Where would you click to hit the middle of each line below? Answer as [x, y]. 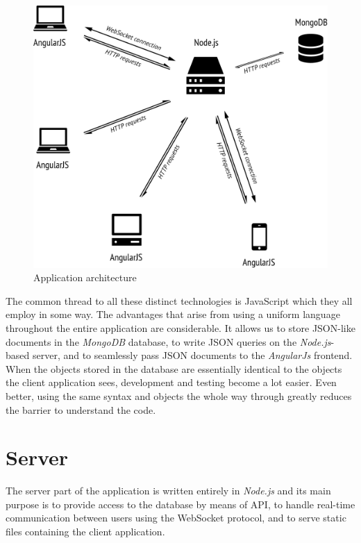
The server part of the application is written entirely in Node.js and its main [168, 491]
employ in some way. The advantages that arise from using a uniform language [173, 314]
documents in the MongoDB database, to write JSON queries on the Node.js [168, 341]
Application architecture [85, 277]
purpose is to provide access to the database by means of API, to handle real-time [180, 504]
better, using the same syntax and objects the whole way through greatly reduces [179, 395]
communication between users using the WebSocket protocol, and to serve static [176, 518]
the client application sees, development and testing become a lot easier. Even [171, 382]
